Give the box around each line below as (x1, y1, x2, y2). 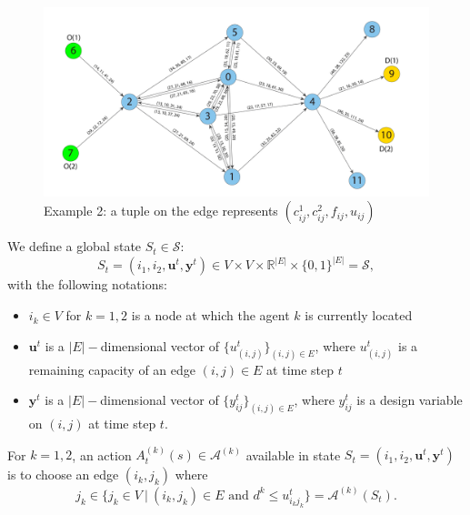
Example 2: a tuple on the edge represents (44, 201, 278, 220)
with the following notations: (7, 275, 167, 294)
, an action (72, 445, 132, 464)
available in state (245, 445, 341, 464)
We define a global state (7, 237, 142, 256)
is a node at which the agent (131, 306, 290, 325)
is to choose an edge (7, 465, 119, 484)
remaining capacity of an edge (28, 359, 196, 379)
